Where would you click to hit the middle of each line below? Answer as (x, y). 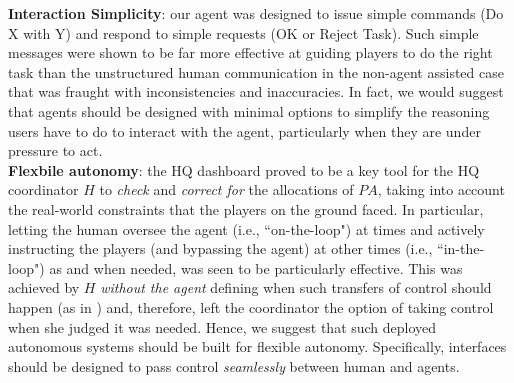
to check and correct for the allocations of (226, 189)
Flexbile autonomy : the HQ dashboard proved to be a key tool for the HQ (244, 169)
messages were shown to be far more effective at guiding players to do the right (250, 52)
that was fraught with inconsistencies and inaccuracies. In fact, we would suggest (256, 91)
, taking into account (441, 189)
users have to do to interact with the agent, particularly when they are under (244, 130)
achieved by (44, 287)
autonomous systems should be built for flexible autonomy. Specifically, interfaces (257, 346)
